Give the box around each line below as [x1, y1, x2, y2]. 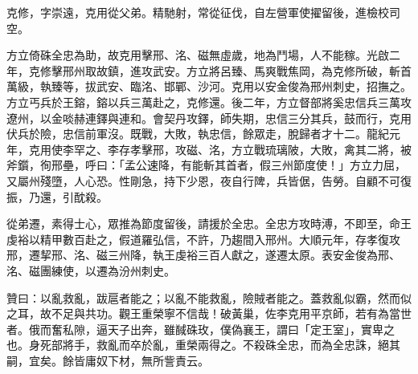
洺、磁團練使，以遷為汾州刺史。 [6, 262, 175, 278]
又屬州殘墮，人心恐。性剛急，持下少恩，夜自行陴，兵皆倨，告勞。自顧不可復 [6, 172, 412, 189]
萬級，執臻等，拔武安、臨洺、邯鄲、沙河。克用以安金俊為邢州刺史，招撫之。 [6, 78, 412, 95]
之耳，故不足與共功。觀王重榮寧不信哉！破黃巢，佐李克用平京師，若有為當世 [6, 305, 412, 322]
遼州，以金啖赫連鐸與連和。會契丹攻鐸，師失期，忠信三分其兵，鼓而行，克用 [6, 109, 412, 126]
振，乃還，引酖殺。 [6, 188, 108, 205]
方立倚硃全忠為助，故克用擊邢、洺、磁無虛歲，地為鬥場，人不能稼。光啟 [6, 47, 389, 63]
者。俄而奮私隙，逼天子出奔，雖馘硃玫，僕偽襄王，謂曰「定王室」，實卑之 [6, 320, 395, 337]
